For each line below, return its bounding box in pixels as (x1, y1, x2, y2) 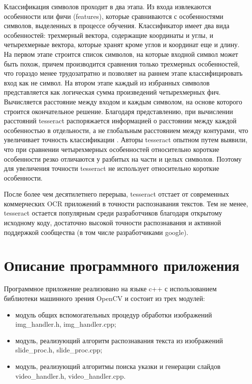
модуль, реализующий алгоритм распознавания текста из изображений (15, 335, 223, 345)
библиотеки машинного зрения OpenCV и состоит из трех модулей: (4, 293, 205, 303)
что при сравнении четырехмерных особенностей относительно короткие (4, 144, 220, 154)
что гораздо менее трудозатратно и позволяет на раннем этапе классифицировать (4, 68, 243, 78)
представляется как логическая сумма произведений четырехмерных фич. (4, 87, 221, 97)
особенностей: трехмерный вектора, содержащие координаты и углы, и (4, 30, 214, 40)
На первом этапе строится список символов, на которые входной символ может (4, 49, 238, 59)
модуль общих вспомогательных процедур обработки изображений (15, 309, 212, 319)
